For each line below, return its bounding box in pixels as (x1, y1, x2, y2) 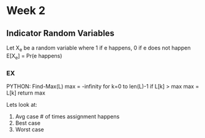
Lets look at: (6, 101, 38, 108)
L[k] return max (6, 89, 46, 96)
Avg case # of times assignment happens (15, 112, 120, 120)
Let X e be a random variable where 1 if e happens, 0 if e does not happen (6, 44, 191, 53)
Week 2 (6, 4, 46, 18)
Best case (15, 119, 41, 126)
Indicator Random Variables (6, 28, 115, 38)
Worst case (15, 126, 45, 133)
